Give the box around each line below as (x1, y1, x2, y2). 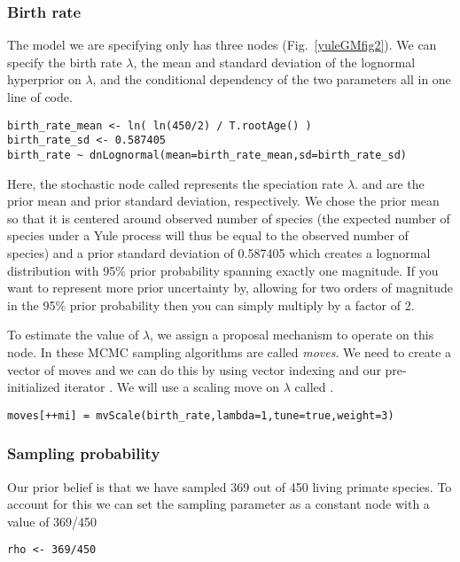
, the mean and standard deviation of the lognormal (133, 52, 416, 71)
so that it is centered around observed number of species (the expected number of (7, 208, 450, 227)
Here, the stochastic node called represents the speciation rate (7, 174, 344, 192)
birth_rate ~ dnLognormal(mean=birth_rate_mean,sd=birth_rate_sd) (7, 148, 408, 161)
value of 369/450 (7, 511, 97, 530)
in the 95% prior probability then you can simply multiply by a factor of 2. (7, 295, 415, 314)
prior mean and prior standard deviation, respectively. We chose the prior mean (7, 191, 440, 210)
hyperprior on (7, 70, 82, 89)
